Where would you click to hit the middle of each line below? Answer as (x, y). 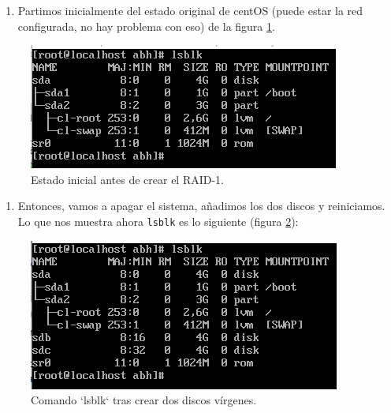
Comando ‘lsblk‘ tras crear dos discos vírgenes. (144, 400)
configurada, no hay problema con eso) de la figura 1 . (146, 26)
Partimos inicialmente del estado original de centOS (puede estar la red (190, 10)
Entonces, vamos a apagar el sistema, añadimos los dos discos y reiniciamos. (201, 206)
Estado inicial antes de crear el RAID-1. (128, 179)
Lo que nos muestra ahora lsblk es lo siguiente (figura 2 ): (158, 221)
